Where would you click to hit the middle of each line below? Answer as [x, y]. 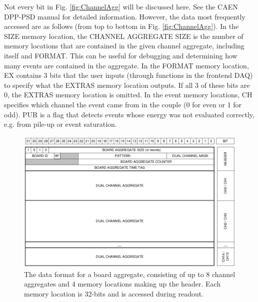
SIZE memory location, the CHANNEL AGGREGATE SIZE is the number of [124, 36]
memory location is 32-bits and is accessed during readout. [114, 293]
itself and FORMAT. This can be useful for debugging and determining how [121, 55]
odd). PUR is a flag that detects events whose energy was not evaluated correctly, [129, 114]
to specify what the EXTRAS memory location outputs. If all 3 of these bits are [127, 85]
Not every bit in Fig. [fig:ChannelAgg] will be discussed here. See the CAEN [121, 6]
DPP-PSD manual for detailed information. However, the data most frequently [125, 16]
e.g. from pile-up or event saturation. [60, 124]
